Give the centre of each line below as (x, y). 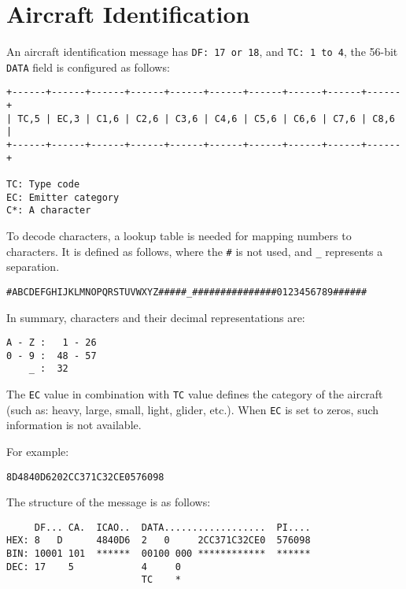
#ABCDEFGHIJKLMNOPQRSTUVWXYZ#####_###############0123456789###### (187, 292)
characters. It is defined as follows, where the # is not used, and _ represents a (195, 251)
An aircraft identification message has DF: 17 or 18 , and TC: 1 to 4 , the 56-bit (202, 52)
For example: (38, 451)
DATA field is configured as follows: (88, 67)
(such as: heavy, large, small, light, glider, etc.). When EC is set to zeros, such (193, 409)
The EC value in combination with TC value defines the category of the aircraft (195, 394)
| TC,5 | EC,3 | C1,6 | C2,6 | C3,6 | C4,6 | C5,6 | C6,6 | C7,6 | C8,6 (201, 119)
